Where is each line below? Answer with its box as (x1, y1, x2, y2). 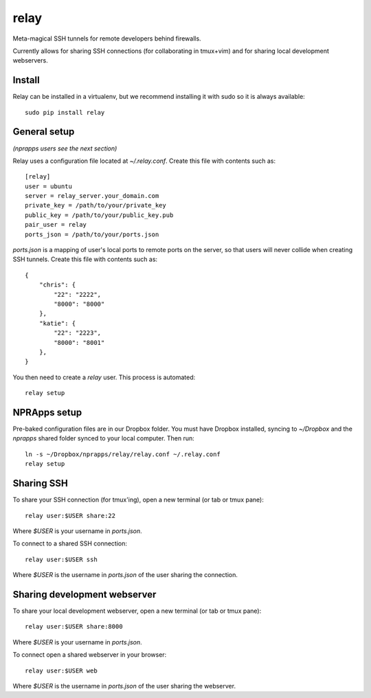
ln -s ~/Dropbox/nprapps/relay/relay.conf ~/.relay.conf (25, 450, 221, 458)
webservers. (12, 56, 48, 65)
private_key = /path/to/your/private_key (25, 201, 166, 210)
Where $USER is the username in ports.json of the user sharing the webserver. (12, 682, 236, 690)
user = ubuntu (25, 182, 72, 190)
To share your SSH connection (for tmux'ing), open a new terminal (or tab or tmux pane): (12, 495, 264, 504)
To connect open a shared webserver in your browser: (12, 651, 167, 659)
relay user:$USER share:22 (25, 512, 116, 519)
